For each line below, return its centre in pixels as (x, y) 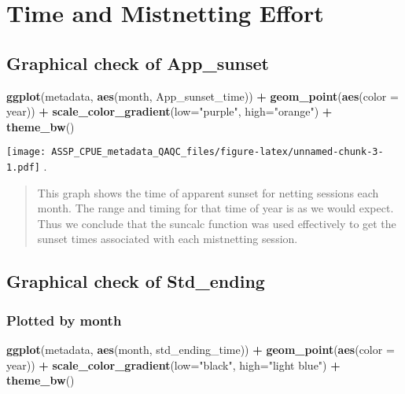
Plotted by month (64, 320)
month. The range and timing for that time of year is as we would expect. (215, 208)
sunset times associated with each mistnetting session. (168, 239)
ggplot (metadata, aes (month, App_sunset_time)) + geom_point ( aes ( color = (202, 96)
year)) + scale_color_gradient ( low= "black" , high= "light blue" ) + (173, 365)
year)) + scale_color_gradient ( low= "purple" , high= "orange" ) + (169, 111)
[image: (26, 152)
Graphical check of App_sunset (138, 63)
